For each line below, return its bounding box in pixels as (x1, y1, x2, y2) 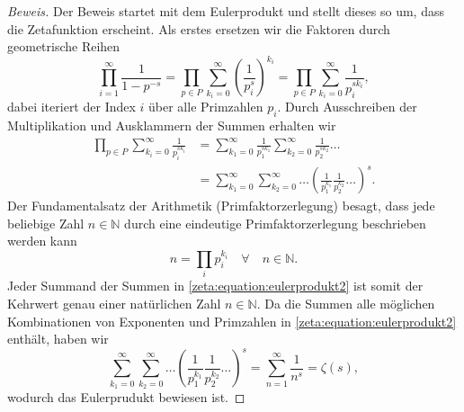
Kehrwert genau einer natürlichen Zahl (7, 293, 221, 312)
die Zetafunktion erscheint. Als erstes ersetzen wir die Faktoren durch (7, 19, 390, 38)
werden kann (7, 231, 77, 250)
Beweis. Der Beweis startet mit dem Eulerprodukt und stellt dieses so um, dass (7, 2, 444, 20)
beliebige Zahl (7, 213, 85, 232)
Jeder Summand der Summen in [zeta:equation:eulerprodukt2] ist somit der (7, 276, 424, 295)
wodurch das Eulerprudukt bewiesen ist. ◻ (7, 387, 245, 406)
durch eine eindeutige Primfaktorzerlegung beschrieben (124, 213, 426, 232)
